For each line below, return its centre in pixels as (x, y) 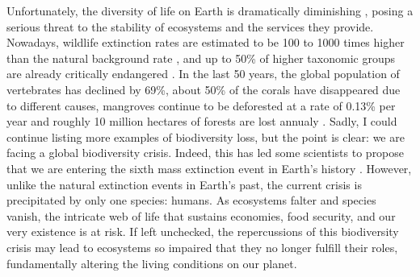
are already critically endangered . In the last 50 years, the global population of (203, 74)
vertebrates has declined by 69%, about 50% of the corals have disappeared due (204, 89)
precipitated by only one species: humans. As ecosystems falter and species (191, 200)
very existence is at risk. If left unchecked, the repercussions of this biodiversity (203, 232)
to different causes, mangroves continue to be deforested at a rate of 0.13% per (201, 105)
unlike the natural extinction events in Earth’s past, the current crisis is (184, 184)
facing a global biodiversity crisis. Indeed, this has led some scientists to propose (206, 153)
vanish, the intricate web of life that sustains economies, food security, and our (201, 215)
